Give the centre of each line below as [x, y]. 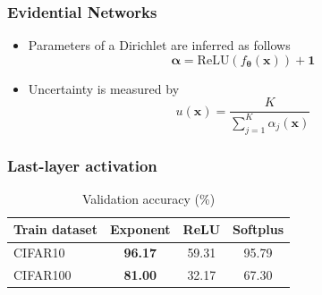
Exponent [140, 229]
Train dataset [55, 229]
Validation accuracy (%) [148, 198]
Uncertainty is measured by [104, 88]
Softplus [258, 229]
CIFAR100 [42, 275]
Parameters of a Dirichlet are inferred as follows [159, 45]
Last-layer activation [82, 165]
